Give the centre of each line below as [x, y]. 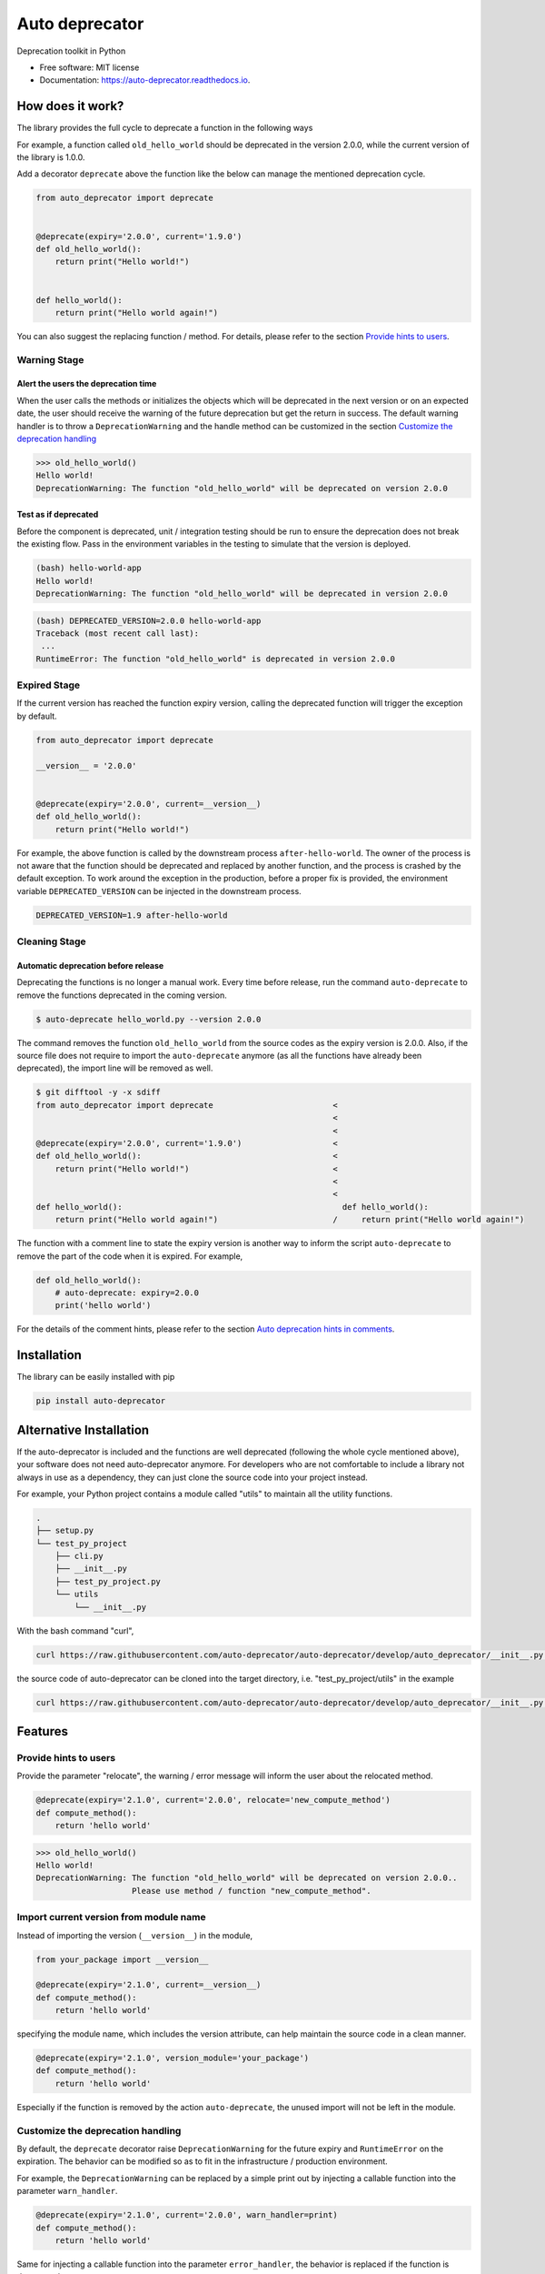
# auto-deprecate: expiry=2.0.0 [127, 1293]
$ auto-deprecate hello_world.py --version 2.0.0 [149, 1019]
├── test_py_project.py [108, 1581]
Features [42, 1731]
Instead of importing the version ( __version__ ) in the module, [135, 1935]
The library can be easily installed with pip [96, 1377]
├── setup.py [65, 1531]
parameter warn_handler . [67, 2191]
